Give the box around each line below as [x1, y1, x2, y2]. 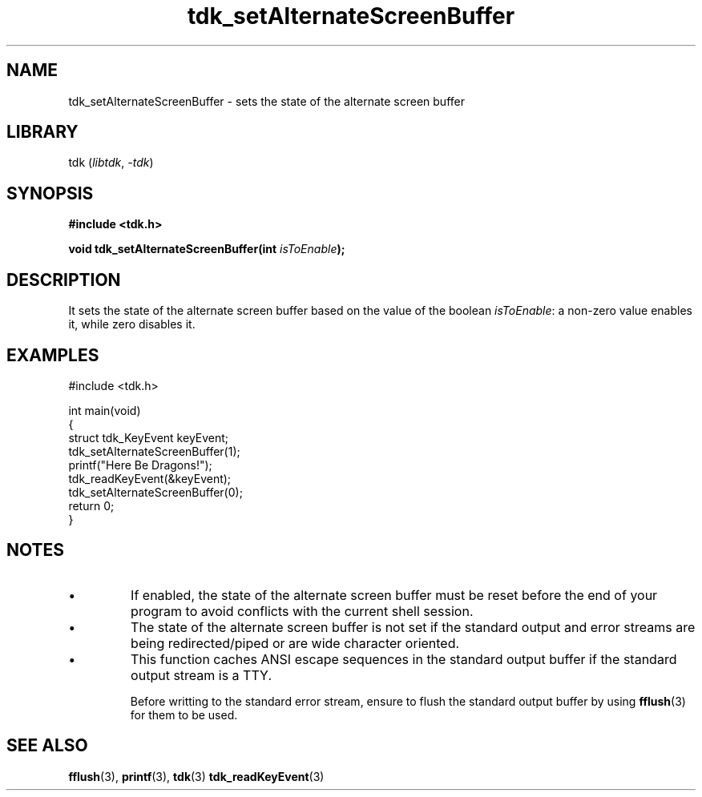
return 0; [68, 498, 115, 513]
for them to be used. [130, 707, 238, 722]
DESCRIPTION [6, 269, 121, 290]
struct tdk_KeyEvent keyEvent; [68, 430, 229, 445]
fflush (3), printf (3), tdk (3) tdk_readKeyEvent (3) [68, 769, 325, 783]
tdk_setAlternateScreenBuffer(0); [68, 485, 243, 499]
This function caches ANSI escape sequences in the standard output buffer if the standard [131, 650, 677, 667]
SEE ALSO [6, 735, 88, 756]
